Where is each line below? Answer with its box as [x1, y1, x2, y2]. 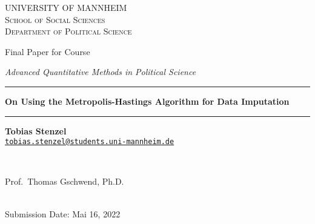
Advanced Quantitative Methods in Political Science [5, 65, 196, 78]
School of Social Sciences [5, 13, 105, 25]
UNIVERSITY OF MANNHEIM [5, 1, 127, 13]
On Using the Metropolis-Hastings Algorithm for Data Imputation [5, 94, 290, 107]
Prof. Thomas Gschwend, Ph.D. [5, 175, 124, 188]
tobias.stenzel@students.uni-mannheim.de [5, 137, 174, 147]
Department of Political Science [5, 25, 132, 38]
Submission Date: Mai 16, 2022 [5, 207, 121, 220]
